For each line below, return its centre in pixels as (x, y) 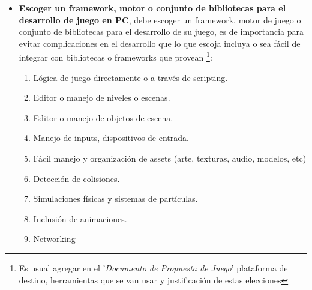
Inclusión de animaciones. (80, 218)
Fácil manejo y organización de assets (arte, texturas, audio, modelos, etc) (170, 158)
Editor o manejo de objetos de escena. (103, 117)
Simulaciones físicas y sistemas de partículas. (115, 198)
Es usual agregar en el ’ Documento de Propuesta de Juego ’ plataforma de (153, 267)
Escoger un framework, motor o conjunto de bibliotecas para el (152, 8)
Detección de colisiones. (76, 178)
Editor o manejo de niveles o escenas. (102, 98)
